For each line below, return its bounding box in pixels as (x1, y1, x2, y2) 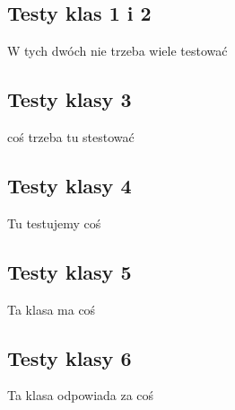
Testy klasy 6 (7, 343, 132, 371)
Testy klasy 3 (7, 85, 132, 113)
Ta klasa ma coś (7, 299, 96, 318)
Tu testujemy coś (7, 213, 101, 232)
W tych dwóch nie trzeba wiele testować (7, 41, 228, 60)
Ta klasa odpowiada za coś (7, 386, 154, 405)
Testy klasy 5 (7, 257, 132, 285)
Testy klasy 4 (7, 171, 132, 199)
